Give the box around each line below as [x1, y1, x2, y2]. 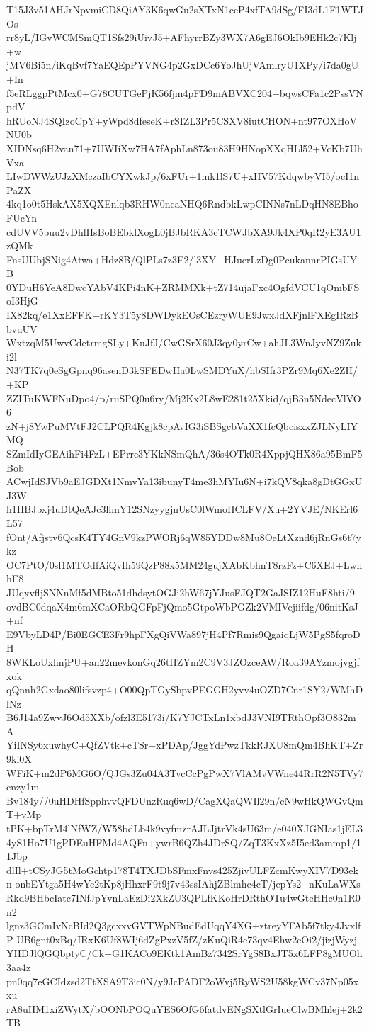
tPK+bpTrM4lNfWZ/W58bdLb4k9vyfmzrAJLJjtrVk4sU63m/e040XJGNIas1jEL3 [6, 821, 363, 836]
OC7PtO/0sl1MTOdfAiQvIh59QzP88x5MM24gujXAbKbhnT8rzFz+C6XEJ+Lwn [6, 557, 363, 572]
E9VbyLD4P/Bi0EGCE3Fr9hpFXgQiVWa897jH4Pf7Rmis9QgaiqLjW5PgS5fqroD [6, 626, 361, 641]
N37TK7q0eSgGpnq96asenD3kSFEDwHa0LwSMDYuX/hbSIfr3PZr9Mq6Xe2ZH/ [6, 363, 358, 378]
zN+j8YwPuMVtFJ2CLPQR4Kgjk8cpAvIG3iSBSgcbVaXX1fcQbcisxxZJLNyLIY [6, 418, 358, 433]
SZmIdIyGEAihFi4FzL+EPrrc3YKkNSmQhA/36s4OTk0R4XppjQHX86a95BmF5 [6, 446, 363, 460]
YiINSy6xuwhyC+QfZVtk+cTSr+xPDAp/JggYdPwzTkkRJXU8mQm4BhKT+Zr [6, 737, 363, 752]
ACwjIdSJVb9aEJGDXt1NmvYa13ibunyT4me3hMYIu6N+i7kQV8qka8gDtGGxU [6, 474, 363, 489]
